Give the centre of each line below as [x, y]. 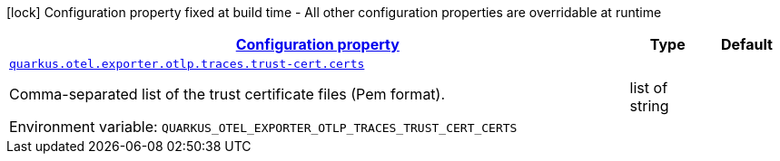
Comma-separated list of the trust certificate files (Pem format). [227, 94]
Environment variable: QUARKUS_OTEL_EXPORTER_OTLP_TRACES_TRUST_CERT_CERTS [263, 127]
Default [746, 44]
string [649, 105]
